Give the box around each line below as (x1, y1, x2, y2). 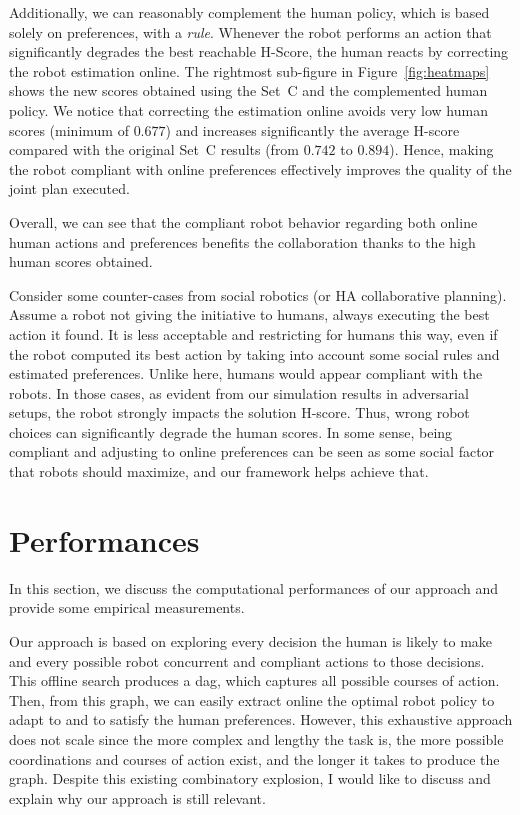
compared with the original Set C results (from (9, 139, 300, 160)
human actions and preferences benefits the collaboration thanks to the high (9, 231, 476, 252)
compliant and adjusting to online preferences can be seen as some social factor (9, 441, 495, 462)
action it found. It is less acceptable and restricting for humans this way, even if (9, 323, 498, 344)
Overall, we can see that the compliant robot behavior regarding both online (9, 211, 478, 232)
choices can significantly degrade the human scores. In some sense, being (9, 421, 453, 442)
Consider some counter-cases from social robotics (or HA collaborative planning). (9, 284, 507, 305)
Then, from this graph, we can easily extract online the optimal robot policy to (9, 689, 495, 710)
